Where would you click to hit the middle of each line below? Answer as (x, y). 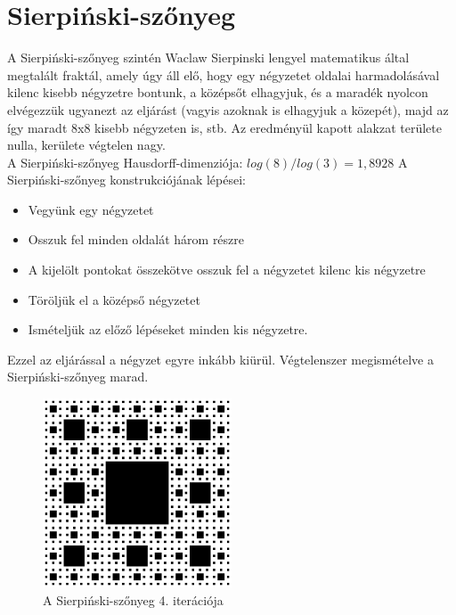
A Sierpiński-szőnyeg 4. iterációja (133, 599)
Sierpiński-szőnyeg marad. (78, 377)
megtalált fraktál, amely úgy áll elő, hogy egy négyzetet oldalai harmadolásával (224, 74)
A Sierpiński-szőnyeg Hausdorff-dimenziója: (125, 162)
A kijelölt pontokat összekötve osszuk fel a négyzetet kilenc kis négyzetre (227, 270)
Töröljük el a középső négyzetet (114, 299)
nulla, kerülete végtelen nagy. (86, 145)
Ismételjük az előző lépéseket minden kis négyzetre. (168, 329)
